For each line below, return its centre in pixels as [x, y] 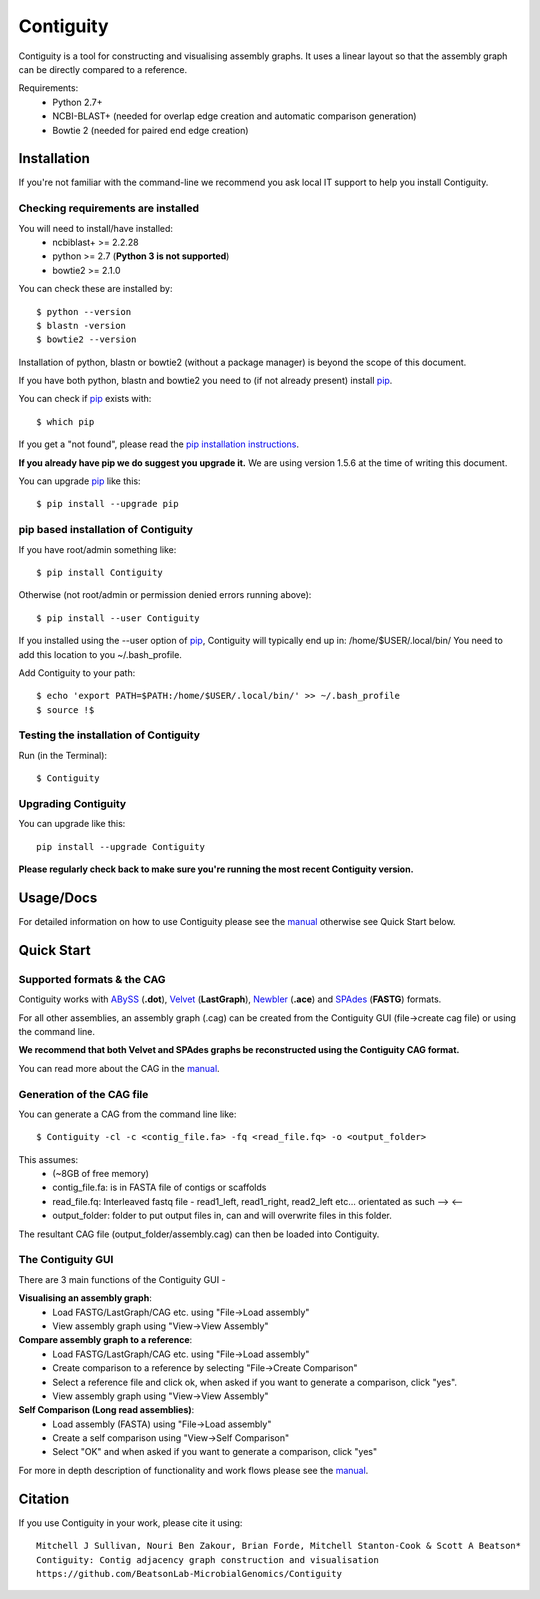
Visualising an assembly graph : [85, 1298]
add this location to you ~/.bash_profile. [100, 654]
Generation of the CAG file [83, 1094]
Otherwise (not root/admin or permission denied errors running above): [165, 595]
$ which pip [65, 421]
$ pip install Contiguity [100, 572]
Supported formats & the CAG [92, 979]
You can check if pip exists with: [85, 399]
